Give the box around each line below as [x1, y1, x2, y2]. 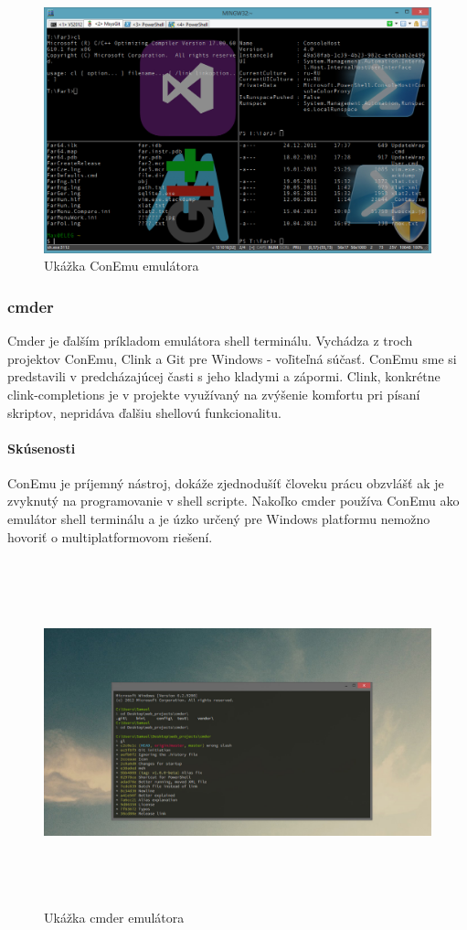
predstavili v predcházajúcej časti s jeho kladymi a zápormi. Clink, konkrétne [7, 367, 440, 386]
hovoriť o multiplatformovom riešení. [7, 527, 213, 546]
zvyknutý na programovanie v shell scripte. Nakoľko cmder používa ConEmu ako [7, 491, 460, 510]
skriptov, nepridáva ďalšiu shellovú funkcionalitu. [7, 402, 281, 422]
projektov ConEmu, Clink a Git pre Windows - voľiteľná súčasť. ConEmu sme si [7, 348, 457, 368]
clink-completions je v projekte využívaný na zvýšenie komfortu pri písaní [7, 384, 420, 403]
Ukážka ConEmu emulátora [44, 256, 199, 275]
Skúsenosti [7, 438, 76, 457]
